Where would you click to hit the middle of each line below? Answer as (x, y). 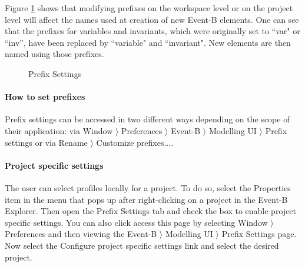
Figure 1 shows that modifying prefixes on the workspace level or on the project (149, 8)
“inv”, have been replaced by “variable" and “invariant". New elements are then (148, 42)
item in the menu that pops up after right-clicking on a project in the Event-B (146, 199)
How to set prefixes (45, 97)
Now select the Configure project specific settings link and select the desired (142, 245)
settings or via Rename (46, 142)
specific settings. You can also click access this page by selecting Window (136, 222)
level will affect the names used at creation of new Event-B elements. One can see (152, 19)
